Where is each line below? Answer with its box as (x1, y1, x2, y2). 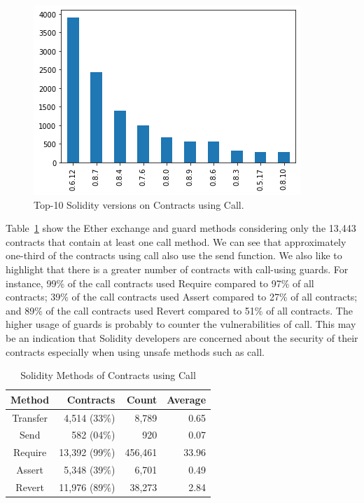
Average (167, 392, 206, 406)
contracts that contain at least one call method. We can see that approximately (6, 234, 346, 249)
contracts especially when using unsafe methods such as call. (6, 344, 265, 359)
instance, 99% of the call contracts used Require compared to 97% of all (6, 275, 314, 290)
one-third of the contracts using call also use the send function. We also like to (6, 248, 342, 263)
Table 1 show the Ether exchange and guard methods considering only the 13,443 (6, 221, 356, 235)
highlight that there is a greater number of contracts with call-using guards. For (6, 261, 349, 276)
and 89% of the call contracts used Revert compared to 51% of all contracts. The (6, 303, 353, 317)
